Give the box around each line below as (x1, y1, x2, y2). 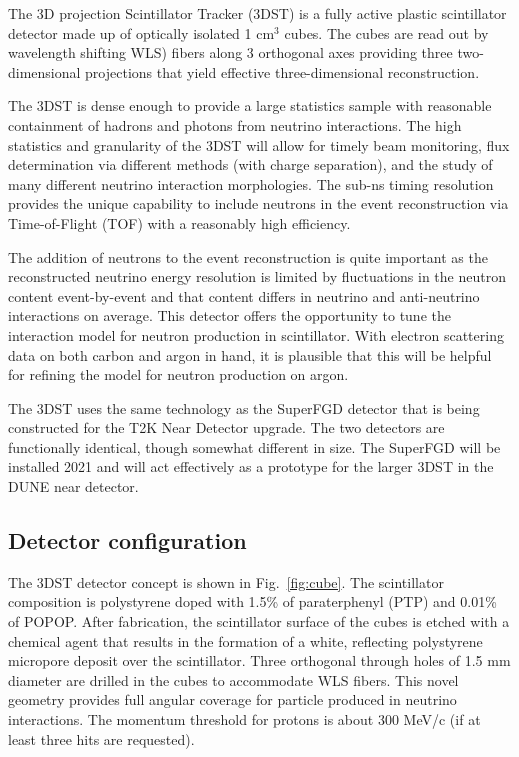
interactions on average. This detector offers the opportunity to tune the (8, 305, 451, 326)
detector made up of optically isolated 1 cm (8, 22, 275, 43)
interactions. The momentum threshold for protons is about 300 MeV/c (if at (8, 709, 481, 730)
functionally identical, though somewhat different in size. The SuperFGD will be (8, 436, 501, 457)
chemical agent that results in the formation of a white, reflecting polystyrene (8, 630, 483, 651)
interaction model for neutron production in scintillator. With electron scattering (8, 324, 504, 345)
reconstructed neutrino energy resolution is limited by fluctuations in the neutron (8, 266, 506, 287)
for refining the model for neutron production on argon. (8, 364, 349, 385)
